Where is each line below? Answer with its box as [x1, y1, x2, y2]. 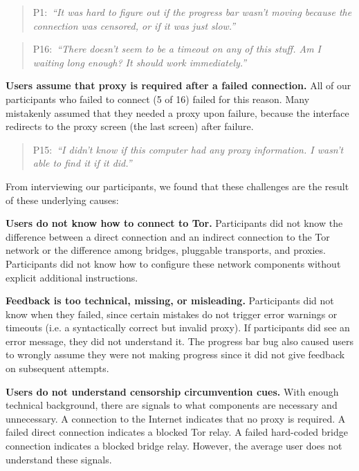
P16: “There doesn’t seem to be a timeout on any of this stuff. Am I [33, 41, 321, 56]
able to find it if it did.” [33, 156, 132, 170]
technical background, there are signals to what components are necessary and [6, 398, 338, 412]
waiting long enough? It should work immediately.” [33, 55, 247, 69]
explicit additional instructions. [6, 270, 138, 284]
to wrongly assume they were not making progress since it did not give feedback [6, 347, 345, 362]
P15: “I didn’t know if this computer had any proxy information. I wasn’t [33, 142, 344, 156]
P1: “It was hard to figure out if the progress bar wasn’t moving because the [33, 5, 352, 19]
